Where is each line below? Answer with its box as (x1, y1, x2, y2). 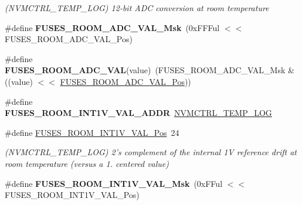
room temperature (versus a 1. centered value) (5, 157, 169, 169)
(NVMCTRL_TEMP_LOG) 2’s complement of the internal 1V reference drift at (5, 146, 297, 158)
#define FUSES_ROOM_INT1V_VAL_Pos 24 (5, 126, 179, 138)
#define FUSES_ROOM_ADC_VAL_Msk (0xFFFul (5, 21, 220, 33)
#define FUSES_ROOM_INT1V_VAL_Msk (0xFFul (5, 177, 223, 189)
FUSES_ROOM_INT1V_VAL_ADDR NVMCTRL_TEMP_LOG (5, 107, 272, 119)
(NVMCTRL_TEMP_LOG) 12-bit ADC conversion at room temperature (5, 2, 269, 13)
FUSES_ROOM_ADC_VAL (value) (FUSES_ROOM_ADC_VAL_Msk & (5, 64, 294, 76)
